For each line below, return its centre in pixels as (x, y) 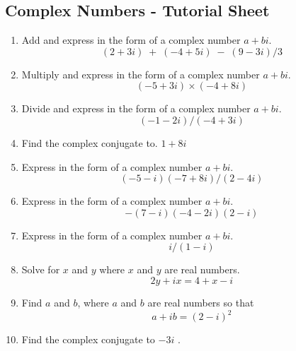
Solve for (41, 269)
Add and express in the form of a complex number (131, 40)
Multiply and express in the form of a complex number (141, 74)
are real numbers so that (201, 302)
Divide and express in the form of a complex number (136, 108)
